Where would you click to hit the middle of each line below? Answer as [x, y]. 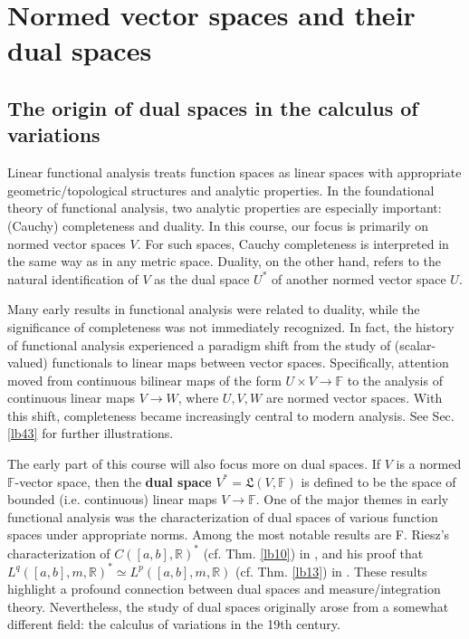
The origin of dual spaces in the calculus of [213, 107]
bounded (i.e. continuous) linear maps [112, 499]
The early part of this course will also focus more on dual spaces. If [194, 464]
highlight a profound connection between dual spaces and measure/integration [224, 589]
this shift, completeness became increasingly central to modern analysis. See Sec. [231, 415]
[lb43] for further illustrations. [91, 433]
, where [198, 398]
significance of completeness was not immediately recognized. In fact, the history [231, 326]
